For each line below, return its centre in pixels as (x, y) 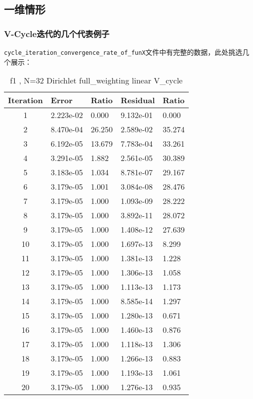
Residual (138, 100)
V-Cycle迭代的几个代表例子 (57, 33)
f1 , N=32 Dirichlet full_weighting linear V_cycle (96, 80)
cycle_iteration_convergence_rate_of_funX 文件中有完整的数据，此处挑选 (123, 52)
